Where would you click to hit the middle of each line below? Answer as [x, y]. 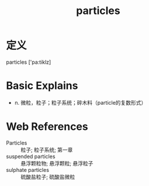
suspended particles [31, 156]
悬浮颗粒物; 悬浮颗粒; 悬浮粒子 [57, 163]
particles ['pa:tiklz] [29, 62]
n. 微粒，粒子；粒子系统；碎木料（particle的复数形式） [80, 102]
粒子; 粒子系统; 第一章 [47, 150]
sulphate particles [28, 170]
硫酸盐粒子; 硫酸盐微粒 [48, 177]
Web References [47, 127]
